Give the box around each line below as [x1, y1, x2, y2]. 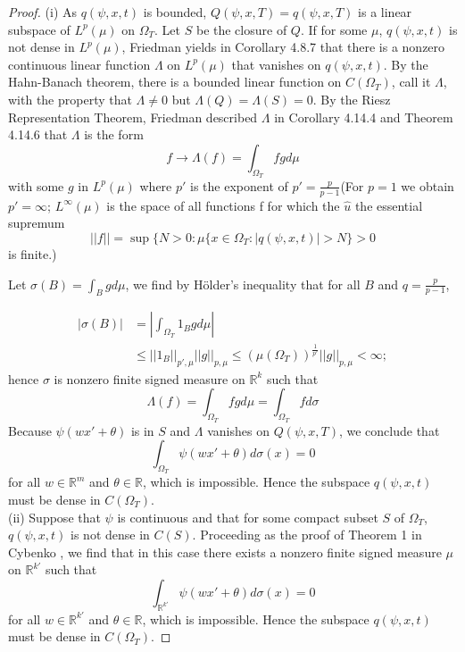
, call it [391, 72, 431, 91]
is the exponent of [190, 176, 288, 195]
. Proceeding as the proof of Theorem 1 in [192, 525, 422, 544]
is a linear [358, 3, 412, 21]
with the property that [8, 89, 132, 108]
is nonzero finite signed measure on [54, 369, 245, 388]
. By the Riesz [312, 89, 391, 108]
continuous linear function [8, 54, 151, 73]
